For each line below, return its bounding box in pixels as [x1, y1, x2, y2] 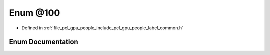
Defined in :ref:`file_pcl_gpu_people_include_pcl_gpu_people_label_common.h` [21, 25, 183, 31]
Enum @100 [9, 7, 60, 18]
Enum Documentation [9, 38, 78, 46]
